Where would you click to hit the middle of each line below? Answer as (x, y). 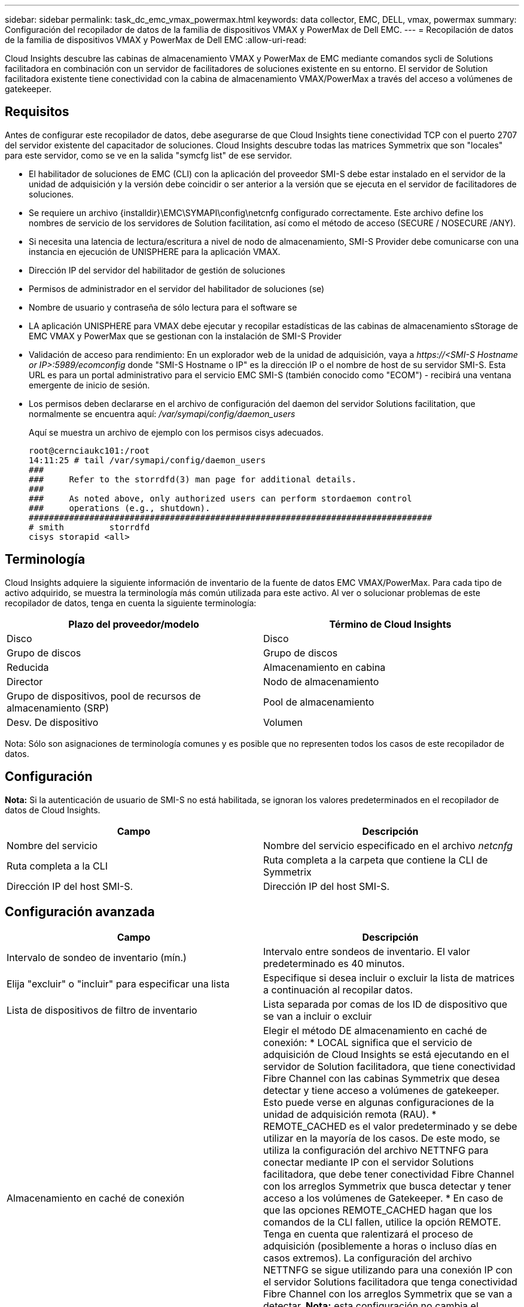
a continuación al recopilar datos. (338, 990)
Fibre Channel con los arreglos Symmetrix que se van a (388, 1294)
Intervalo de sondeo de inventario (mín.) (97, 958)
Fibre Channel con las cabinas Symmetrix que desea (382, 1079)
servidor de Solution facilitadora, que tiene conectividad (389, 1067)
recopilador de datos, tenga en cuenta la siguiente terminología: (131, 603)
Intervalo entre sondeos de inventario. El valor (367, 952)
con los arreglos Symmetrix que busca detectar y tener (387, 1186)
